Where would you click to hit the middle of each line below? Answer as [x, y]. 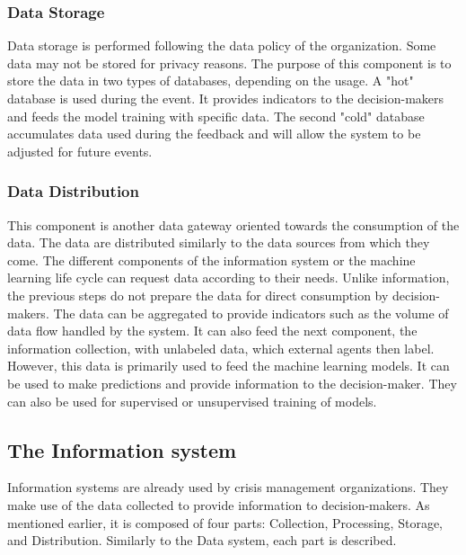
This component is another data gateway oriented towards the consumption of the [233, 224]
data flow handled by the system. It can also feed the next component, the [212, 331]
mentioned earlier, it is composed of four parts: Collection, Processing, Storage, [225, 522]
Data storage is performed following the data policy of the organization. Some [222, 45]
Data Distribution [73, 191]
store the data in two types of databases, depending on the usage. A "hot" [211, 81]
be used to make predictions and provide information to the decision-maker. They [232, 383]
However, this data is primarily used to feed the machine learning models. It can [229, 366]
